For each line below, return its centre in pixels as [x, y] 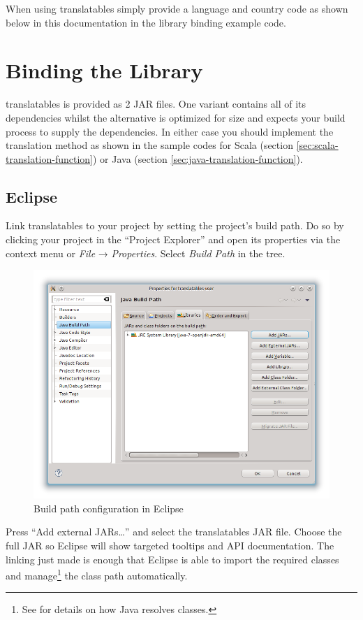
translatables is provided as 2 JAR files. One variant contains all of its [156, 104]
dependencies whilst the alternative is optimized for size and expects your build [176, 117]
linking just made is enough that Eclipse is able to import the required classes [172, 559]
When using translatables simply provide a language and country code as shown [177, 8]
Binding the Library [104, 70]
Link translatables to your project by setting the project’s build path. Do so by [175, 225]
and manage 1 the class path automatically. [97, 574]
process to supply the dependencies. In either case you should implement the [170, 131]
